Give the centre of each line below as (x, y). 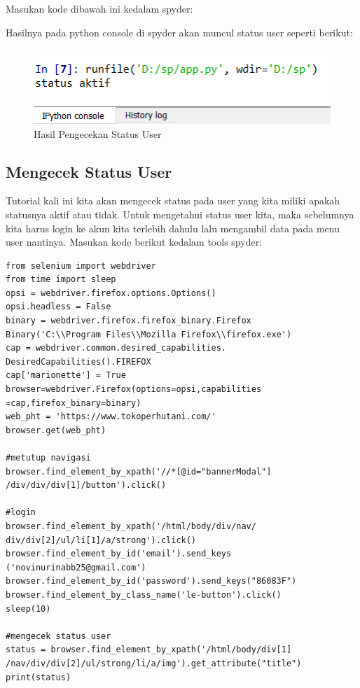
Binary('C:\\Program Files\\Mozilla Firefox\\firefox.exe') (149, 334)
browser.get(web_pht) (56, 430)
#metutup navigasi (48, 458)
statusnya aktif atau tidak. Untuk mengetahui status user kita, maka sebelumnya (180, 214)
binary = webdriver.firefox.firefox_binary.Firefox (129, 321)
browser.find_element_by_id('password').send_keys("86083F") (151, 581)
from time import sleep (61, 280)
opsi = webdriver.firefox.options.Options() (111, 293)
